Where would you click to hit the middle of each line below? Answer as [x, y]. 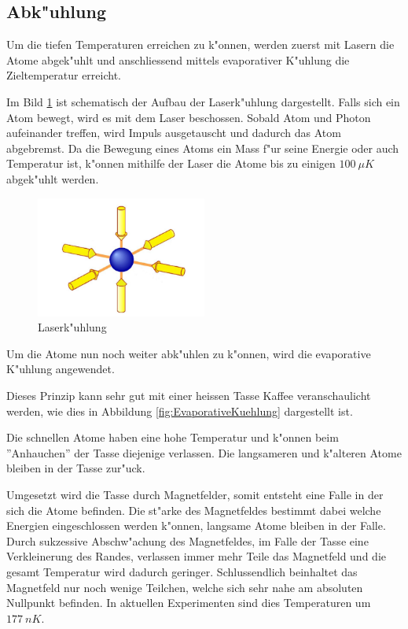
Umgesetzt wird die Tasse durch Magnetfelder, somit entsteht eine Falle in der [195, 495]
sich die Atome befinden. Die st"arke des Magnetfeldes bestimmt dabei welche [194, 510]
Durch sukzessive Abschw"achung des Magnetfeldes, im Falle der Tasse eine [187, 540]
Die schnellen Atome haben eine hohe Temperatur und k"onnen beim [173, 437]
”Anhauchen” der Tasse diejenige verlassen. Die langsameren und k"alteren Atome [204, 452]
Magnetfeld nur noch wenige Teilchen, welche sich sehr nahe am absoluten [185, 587]
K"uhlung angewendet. [61, 369]
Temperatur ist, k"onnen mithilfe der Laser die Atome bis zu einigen [171, 163]
